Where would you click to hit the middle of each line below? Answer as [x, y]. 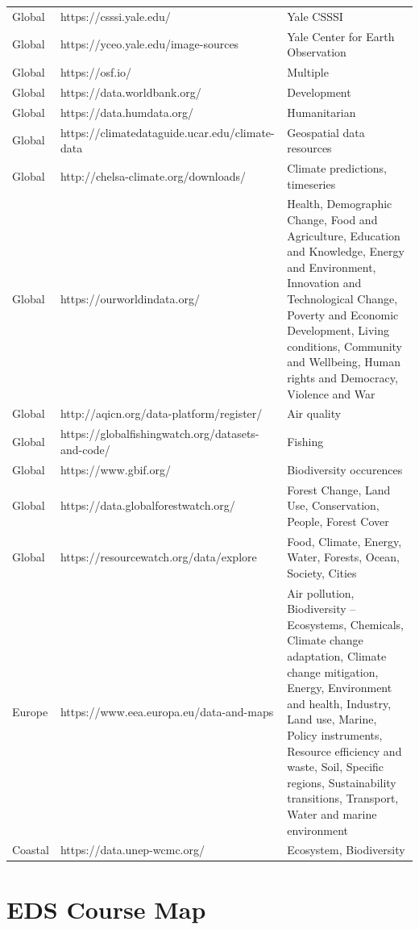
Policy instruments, [335, 734]
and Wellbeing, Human [344, 362]
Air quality [314, 413]
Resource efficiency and [344, 751]
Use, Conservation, [333, 505]
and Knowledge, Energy [346, 251]
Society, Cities [322, 572]
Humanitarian [322, 112]
